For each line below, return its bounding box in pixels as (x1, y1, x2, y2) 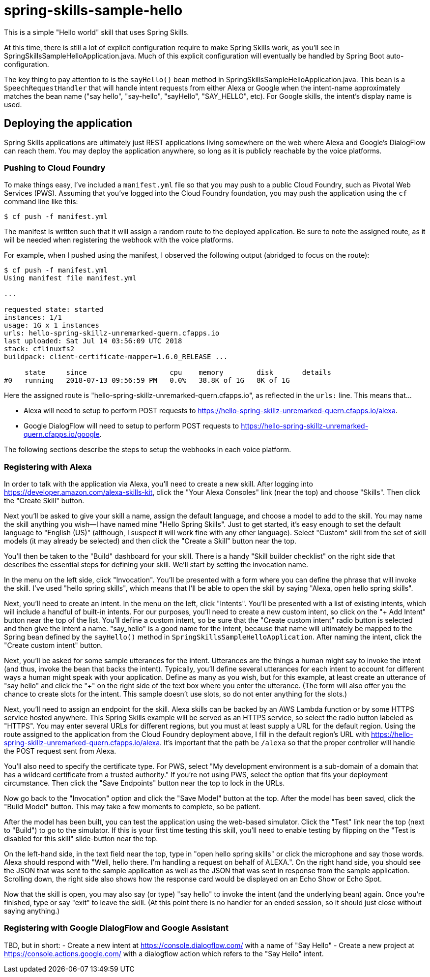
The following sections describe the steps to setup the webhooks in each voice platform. (4, 445, 291, 454)
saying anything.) (4, 907, 60, 916)
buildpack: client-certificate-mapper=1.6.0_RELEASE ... (4, 353, 228, 361)
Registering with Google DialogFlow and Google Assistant (4, 923, 229, 933)
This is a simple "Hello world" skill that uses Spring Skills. (4, 28, 189, 36)
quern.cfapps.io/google (24, 430, 100, 439)
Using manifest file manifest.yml (4, 274, 137, 282)
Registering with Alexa (4, 461, 92, 472)
